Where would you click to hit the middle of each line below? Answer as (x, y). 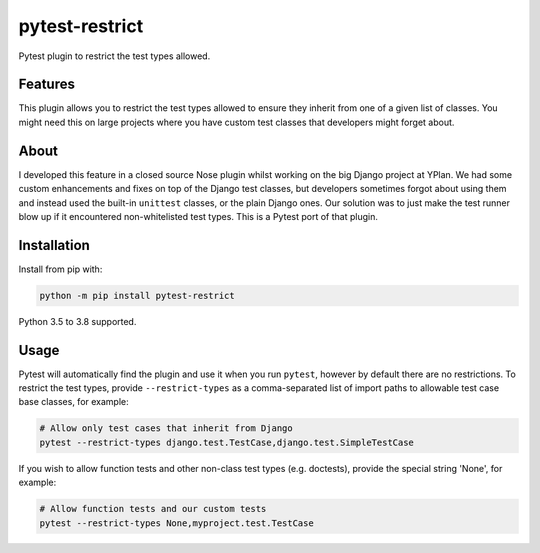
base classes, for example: (73, 402)
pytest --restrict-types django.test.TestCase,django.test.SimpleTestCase (227, 442)
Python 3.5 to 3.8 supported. (77, 321)
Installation (54, 245)
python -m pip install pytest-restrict (137, 295)
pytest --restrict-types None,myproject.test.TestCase (176, 523)
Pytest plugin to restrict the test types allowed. (114, 56)
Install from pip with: (60, 269)
